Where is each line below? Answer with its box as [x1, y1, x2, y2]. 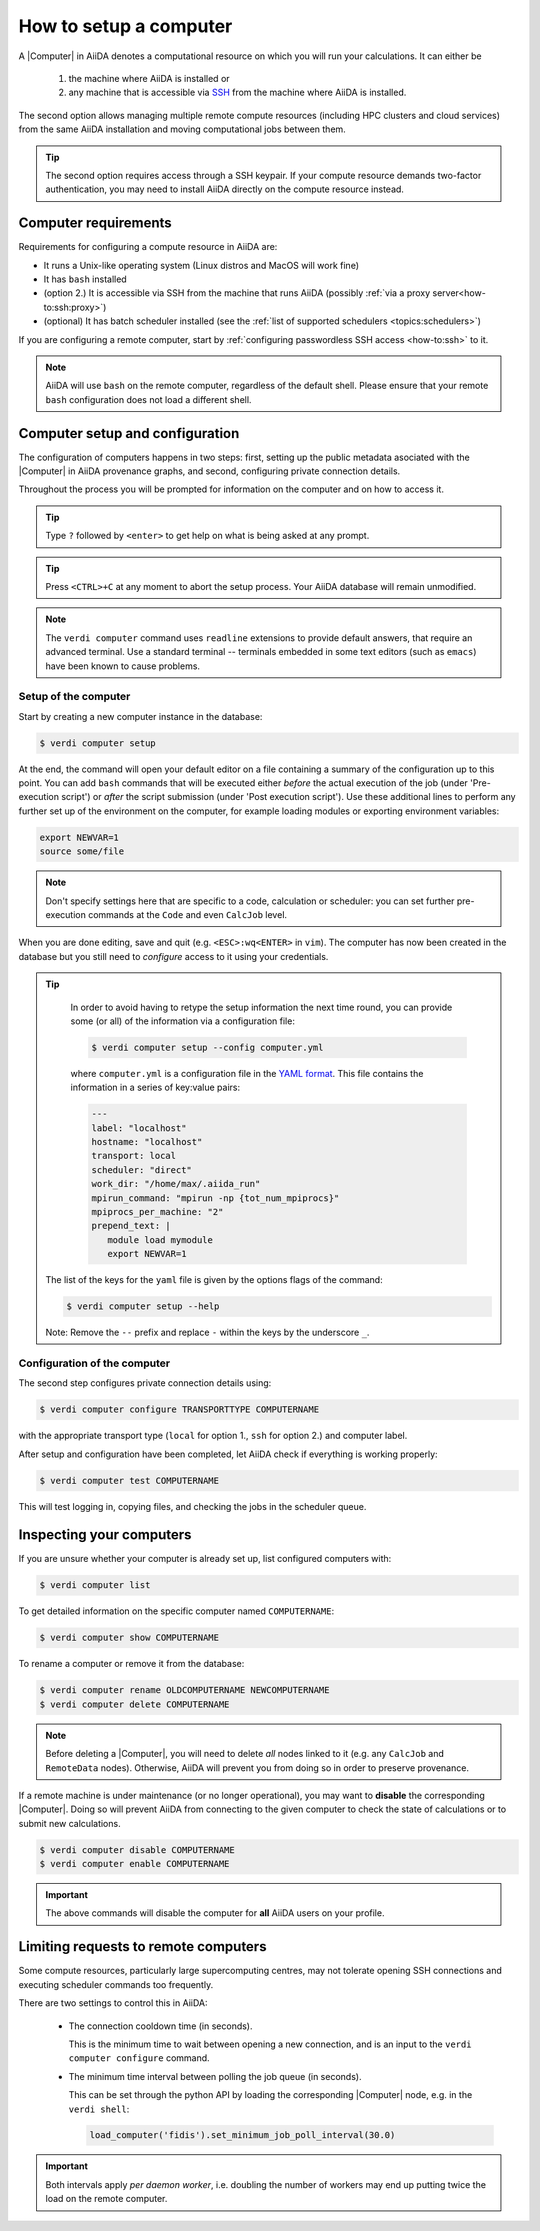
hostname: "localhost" [91, 1136, 203, 1148]
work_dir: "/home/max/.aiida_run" [91, 1178, 261, 1190]
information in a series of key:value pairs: [70, 1081, 241, 1094]
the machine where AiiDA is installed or [68, 72, 230, 84]
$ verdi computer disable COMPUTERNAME [39, 1844, 235, 1855]
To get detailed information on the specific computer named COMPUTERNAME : [18, 1605, 335, 1617]
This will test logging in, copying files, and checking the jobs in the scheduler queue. [18, 1500, 367, 1512]
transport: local [91, 1150, 177, 1162]
